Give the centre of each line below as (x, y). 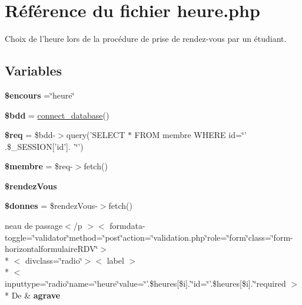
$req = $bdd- (30, 135)
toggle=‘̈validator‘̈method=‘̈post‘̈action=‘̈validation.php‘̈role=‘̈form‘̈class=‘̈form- (149, 237)
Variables (34, 70)
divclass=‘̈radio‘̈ (54, 260)
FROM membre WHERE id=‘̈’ (190, 135)
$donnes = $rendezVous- (51, 206)
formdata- (127, 226)
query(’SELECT (96, 135)
